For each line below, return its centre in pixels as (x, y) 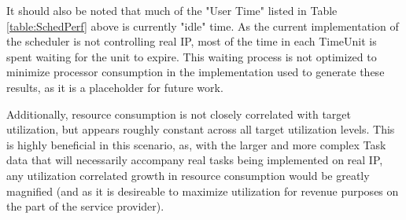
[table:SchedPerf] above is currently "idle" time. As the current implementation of (203, 26)
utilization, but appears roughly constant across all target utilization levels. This (201, 129)
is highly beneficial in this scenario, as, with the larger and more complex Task (196, 144)
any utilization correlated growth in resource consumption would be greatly (188, 175)
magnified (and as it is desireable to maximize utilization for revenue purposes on (203, 191)
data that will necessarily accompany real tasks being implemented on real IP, (195, 160)
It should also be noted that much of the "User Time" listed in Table (172, 10)
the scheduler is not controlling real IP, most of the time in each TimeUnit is (192, 41)
